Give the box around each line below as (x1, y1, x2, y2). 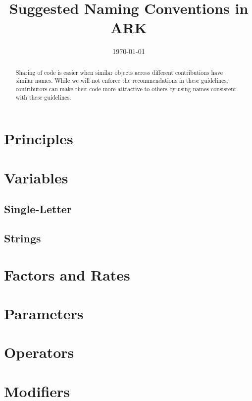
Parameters (4, 303, 84, 324)
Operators (4, 342, 74, 362)
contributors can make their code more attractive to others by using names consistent (15, 85, 237, 93)
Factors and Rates (4, 264, 130, 285)
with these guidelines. (15, 93, 71, 101)
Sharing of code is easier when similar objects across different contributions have (15, 68, 223, 76)
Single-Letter (4, 201, 72, 217)
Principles (4, 128, 73, 149)
